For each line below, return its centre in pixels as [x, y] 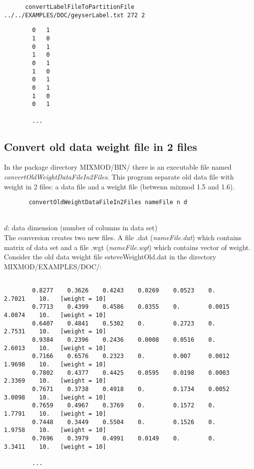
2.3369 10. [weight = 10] [55, 381]
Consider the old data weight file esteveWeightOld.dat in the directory [110, 257]
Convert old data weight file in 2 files [101, 146]
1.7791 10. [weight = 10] [55, 414]
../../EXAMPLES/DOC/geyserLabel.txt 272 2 [75, 15]
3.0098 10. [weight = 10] [55, 397]
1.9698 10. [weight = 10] [55, 364]
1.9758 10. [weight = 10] [55, 430]
